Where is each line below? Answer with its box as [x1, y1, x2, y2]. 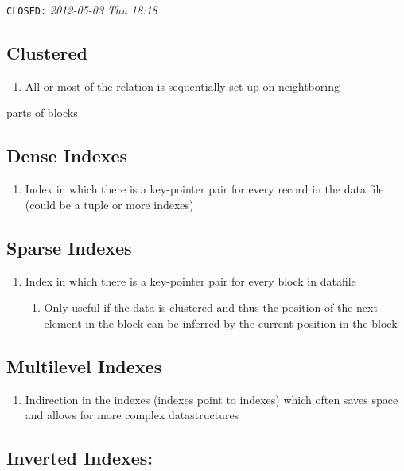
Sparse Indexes [6, 235, 132, 259]
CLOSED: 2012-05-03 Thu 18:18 [6, 2, 157, 18]
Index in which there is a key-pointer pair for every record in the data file [25, 181, 384, 197]
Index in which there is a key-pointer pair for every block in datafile [25, 272, 356, 289]
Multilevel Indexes [6, 353, 162, 378]
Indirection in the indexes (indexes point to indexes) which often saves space [25, 391, 398, 407]
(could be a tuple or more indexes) [25, 196, 194, 212]
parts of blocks [6, 104, 78, 121]
